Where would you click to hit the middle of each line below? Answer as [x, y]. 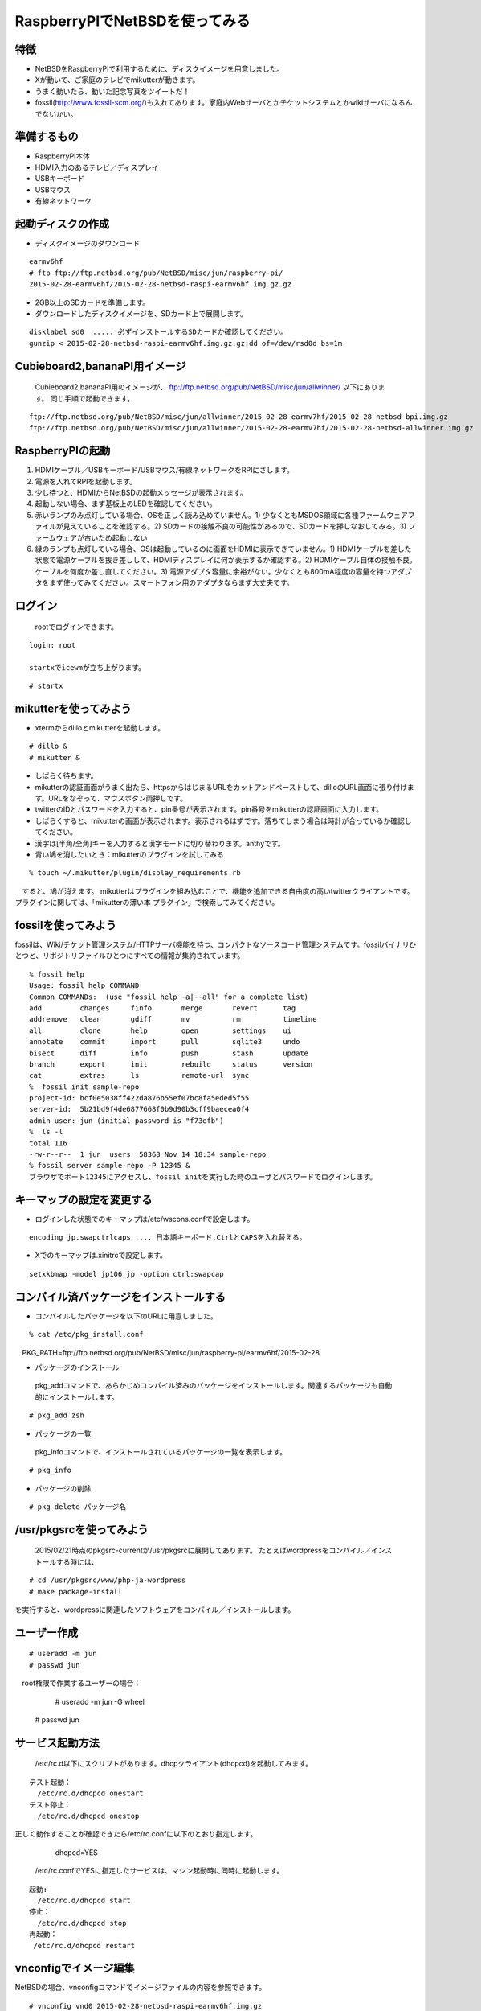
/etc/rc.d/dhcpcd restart [84, 1945]
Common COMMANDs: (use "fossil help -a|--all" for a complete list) [169, 997]
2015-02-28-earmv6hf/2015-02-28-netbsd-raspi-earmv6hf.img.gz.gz [161, 284]
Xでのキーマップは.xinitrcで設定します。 [101, 1256]
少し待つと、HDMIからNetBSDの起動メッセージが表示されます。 [141, 492]
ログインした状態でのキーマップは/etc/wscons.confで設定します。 [145, 1219]
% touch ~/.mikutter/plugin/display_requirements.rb [135, 873]
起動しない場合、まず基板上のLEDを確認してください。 [126, 504]
